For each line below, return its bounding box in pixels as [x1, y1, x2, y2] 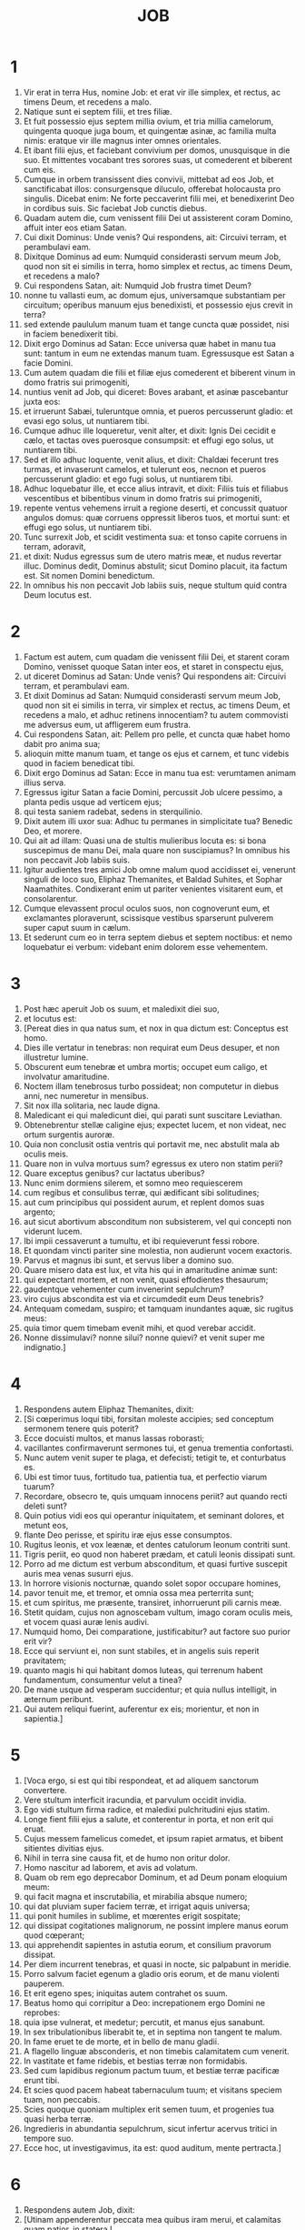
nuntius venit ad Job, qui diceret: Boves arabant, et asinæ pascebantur [23, 386, 289, 397]
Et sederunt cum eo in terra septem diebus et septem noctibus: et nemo [23, 932, 293, 943]
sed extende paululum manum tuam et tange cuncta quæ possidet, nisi [23, 318, 290, 329]
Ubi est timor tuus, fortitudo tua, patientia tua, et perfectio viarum [23, 1471, 268, 1482]
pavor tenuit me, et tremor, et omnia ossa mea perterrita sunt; [23, 1587, 254, 1598]
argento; [23, 1206, 55, 1217]
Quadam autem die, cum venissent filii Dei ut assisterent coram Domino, [23, 212, 293, 223]
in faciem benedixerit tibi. [23, 328, 119, 339]
